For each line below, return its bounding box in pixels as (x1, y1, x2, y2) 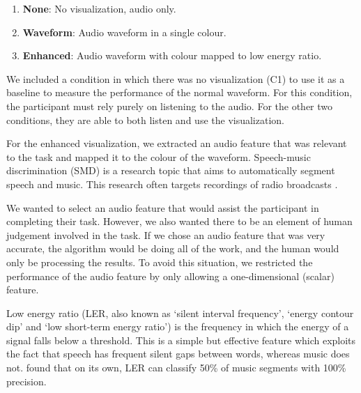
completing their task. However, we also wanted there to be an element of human (6, 214, 353, 229)
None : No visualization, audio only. (22, 1, 176, 15)
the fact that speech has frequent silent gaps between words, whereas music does (6, 346, 350, 361)
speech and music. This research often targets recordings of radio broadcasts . (6, 176, 338, 191)
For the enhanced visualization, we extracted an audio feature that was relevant (6, 136, 347, 151)
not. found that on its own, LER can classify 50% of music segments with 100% (6, 360, 346, 375)
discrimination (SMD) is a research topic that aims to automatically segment (6, 163, 335, 178)
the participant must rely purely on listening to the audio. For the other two (6, 98, 333, 113)
